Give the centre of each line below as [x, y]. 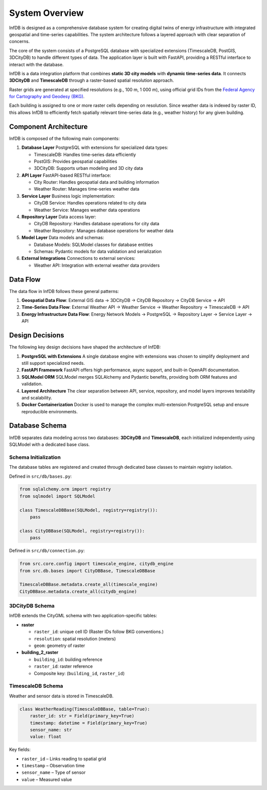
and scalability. [37, 397]
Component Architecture [48, 126]
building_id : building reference [68, 659]
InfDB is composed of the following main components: [64, 138]
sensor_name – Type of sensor [54, 773]
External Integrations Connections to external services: [78, 258]
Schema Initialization [35, 457]
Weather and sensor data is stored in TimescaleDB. [61, 696]
